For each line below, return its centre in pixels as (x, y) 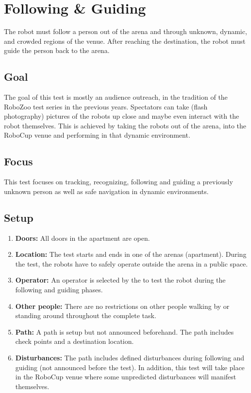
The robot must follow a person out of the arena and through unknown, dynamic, (125, 31)
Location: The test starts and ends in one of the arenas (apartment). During (131, 254)
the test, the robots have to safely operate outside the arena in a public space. (132, 263)
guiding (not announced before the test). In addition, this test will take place (130, 367)
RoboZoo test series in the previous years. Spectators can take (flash (106, 106)
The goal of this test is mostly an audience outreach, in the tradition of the (116, 97)
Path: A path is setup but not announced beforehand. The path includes (125, 331)
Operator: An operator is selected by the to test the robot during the (120, 280)
